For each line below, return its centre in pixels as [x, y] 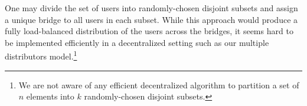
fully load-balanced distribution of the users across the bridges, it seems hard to [149, 31]
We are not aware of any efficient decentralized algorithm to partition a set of [159, 85]
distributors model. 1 [41, 55]
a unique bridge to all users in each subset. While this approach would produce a [151, 19]
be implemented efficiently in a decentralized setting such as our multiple [137, 42]
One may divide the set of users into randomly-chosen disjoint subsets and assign [151, 8]
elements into [50, 96]
